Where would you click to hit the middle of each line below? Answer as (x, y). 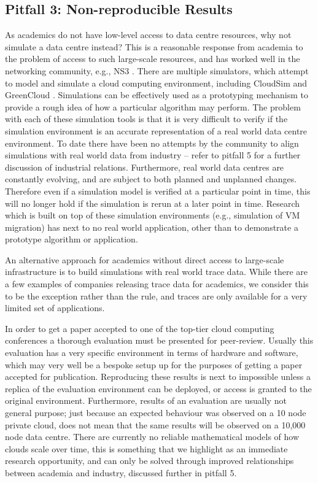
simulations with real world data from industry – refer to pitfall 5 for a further (153, 155)
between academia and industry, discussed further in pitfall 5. (121, 472)
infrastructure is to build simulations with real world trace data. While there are (156, 272)
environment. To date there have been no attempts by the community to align (152, 143)
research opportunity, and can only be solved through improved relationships (149, 461)
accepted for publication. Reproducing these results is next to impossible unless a (158, 377)
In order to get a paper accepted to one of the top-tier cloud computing (140, 328)
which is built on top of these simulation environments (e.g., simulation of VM (153, 215)
